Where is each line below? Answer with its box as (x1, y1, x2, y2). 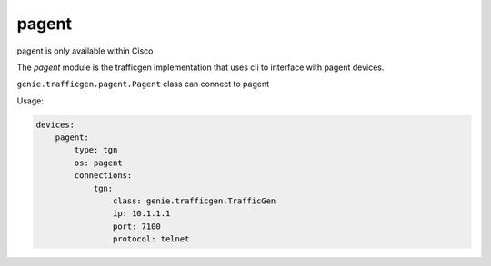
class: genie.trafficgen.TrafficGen (112, 196, 276, 206)
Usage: (16, 95, 45, 106)
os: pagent (74, 157, 123, 168)
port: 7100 (112, 221, 161, 232)
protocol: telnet (112, 234, 190, 244)
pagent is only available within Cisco (16, 45, 154, 56)
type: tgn (74, 145, 118, 155)
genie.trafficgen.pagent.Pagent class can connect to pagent (16, 78, 270, 90)
